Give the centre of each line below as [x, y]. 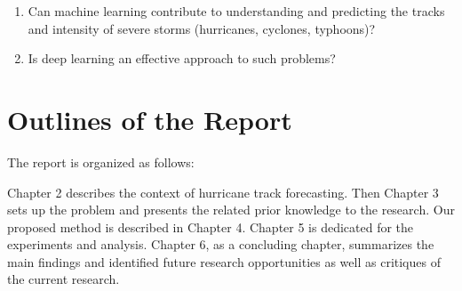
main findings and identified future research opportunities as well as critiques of [224, 261]
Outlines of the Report [150, 119]
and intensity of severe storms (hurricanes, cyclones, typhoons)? [202, 28]
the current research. [64, 279]
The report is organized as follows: [101, 162]
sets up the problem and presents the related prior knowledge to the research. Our [231, 210]
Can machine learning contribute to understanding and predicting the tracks [236, 11]
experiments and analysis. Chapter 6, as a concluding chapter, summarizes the [221, 244]
